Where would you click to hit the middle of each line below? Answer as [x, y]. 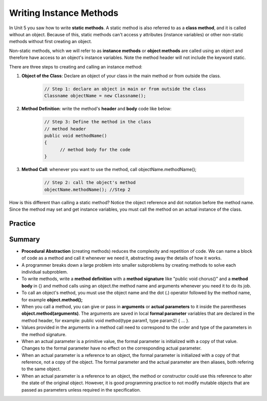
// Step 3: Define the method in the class [98, 122]
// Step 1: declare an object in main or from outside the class [125, 89]
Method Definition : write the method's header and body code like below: [96, 109]
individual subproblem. [45, 272]
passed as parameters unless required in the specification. [81, 390]
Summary [24, 239]
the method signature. [44, 334]
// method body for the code [95, 149]
